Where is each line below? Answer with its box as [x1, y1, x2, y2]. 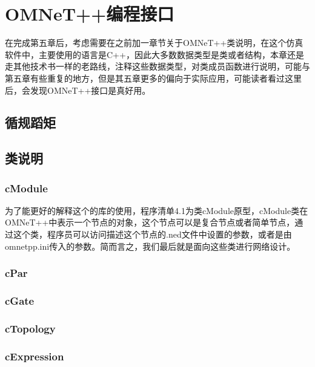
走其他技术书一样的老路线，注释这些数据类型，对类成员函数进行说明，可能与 [5, 60, 310, 73]
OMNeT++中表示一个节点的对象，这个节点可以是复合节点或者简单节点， [5, 216, 295, 229]
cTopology [5, 320, 56, 336]
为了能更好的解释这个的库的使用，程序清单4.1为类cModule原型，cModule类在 [5, 204, 308, 216]
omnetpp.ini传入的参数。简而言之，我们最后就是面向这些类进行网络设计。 [5, 239, 296, 252]
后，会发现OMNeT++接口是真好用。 [5, 83, 151, 96]
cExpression [5, 348, 64, 363]
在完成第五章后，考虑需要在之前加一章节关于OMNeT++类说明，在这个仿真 [5, 36, 303, 49]
